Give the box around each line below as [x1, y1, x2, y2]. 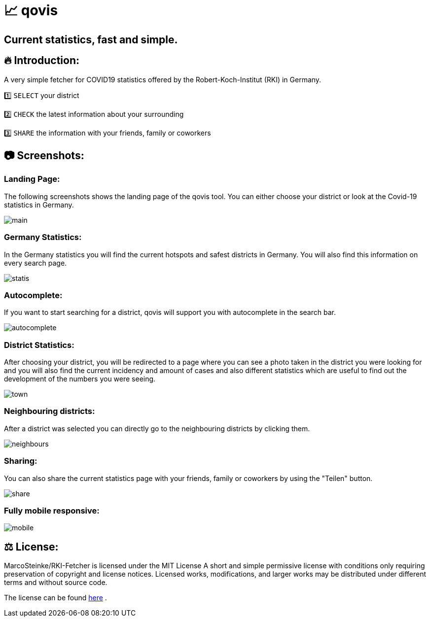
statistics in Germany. [4, 200, 74, 209]
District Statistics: [4, 340, 74, 350]
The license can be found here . [4, 593, 107, 602]
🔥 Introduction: [4, 54, 79, 67]
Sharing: [4, 456, 37, 466]
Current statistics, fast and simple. [4, 33, 178, 46]
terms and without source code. [4, 578, 107, 587]
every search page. [4, 258, 67, 267]
